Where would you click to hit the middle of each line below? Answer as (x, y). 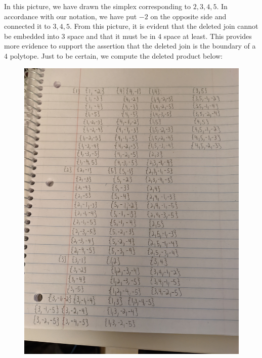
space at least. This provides (208, 36)
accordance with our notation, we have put (71, 16)
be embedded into (32, 36)
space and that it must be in (112, 36)
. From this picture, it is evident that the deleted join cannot (164, 26)
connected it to (27, 26)
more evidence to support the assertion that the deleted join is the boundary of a (130, 46)
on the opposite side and (188, 16)
